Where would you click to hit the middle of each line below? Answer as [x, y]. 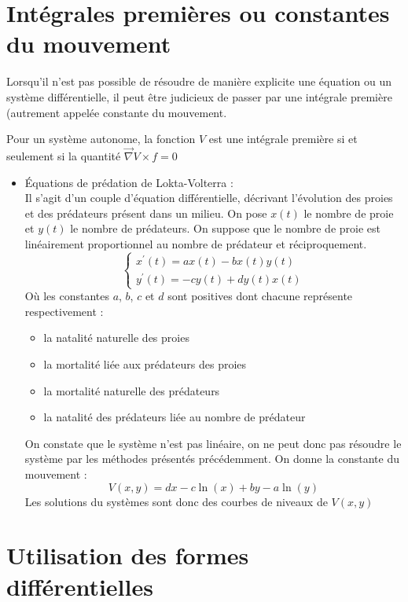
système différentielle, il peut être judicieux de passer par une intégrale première [199, 96]
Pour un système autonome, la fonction [101, 139]
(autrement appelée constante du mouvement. [117, 112]
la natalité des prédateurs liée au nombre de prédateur [175, 417]
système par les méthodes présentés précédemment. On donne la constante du [212, 459]
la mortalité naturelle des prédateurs [132, 390]
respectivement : [64, 311]
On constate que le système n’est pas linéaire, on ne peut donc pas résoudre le [213, 443]
